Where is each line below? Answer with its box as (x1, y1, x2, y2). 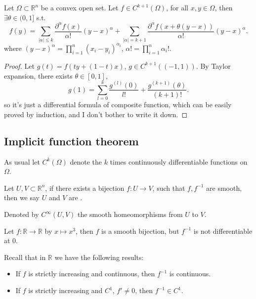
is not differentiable (193, 225, 253, 236)
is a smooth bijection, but (101, 225, 179, 236)
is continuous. (169, 268, 211, 279)
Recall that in (4, 252, 46, 262)
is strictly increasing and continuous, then (28, 268, 155, 279)
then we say (4, 192, 40, 203)
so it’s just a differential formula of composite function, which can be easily (4, 99, 232, 110)
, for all (166, 2, 188, 12)
